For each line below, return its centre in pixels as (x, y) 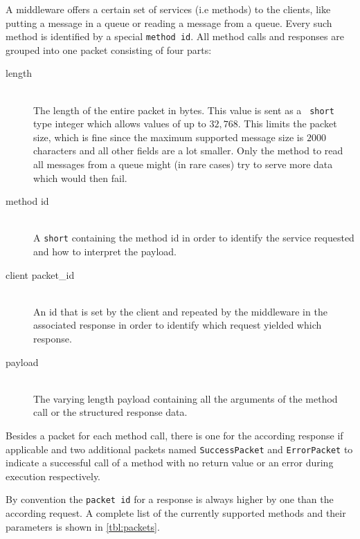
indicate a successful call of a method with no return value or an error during (170, 463)
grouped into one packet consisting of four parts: (109, 49)
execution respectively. (53, 476)
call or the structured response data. (110, 412)
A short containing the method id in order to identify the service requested (194, 238)
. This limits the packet (287, 124)
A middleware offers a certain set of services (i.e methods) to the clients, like (168, 9)
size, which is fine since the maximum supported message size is (169, 137)
